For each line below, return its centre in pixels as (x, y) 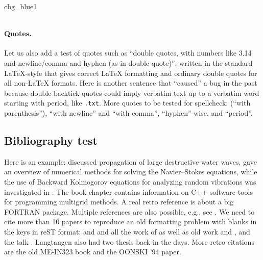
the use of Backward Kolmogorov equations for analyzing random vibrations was (130, 181)
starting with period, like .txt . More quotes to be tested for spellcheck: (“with (127, 103)
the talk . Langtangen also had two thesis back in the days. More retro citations (129, 241)
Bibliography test (51, 140)
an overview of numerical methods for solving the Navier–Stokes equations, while (131, 172)
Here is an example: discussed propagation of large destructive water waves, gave (130, 161)
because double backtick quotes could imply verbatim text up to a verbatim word (132, 93)
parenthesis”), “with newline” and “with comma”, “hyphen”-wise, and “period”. (128, 113)
